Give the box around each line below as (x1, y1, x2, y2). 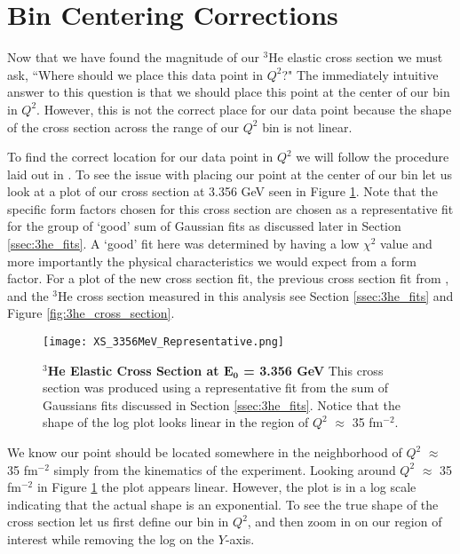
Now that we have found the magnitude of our (7, 48, 259, 67)
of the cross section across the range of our (7, 117, 240, 136)
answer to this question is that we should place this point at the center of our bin (7, 83, 450, 101)
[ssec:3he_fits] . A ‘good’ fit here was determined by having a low (7, 234, 360, 253)
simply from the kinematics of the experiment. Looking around (53, 460, 396, 479)
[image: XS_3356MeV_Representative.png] (43, 336, 285, 349)
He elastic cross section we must (268, 48, 443, 67)
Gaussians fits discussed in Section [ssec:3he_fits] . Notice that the (43, 395, 401, 414)
